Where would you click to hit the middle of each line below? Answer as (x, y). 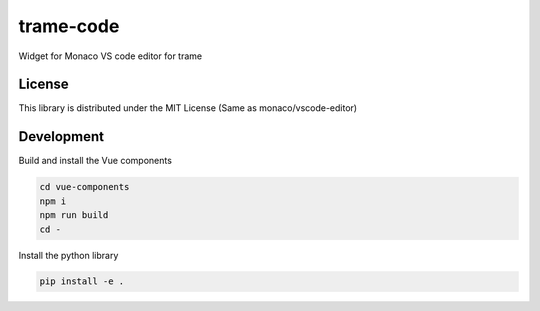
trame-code (69, 26)
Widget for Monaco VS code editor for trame (110, 56)
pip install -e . (82, 281)
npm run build (74, 215)
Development (61, 136)
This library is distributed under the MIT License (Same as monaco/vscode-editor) (188, 108)
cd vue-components (84, 187)
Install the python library (68, 255)
